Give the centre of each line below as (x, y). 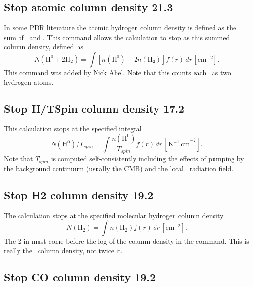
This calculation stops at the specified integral (73, 129)
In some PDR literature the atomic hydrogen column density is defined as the (120, 28)
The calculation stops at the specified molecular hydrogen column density (114, 215)
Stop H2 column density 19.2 (79, 195)
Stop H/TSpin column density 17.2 (94, 108)
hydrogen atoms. (29, 82)
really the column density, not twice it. (63, 250)
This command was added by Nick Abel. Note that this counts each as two (117, 72)
